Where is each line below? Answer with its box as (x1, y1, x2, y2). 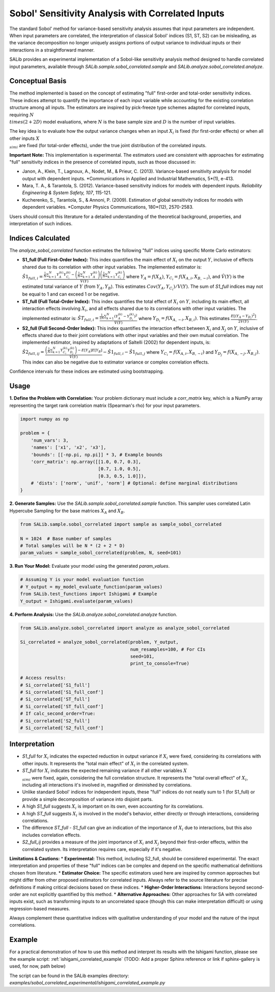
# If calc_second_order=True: (20, 711, 96, 717)
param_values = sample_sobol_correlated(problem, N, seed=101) (20, 550, 182, 556)
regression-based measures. (9, 905, 70, 911)
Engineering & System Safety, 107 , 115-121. (22, 189, 112, 196)
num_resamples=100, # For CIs (130, 646, 206, 652)
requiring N (9, 111, 34, 117)
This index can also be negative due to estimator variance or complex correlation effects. (22, 359, 209, 365)
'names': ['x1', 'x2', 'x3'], (31, 445, 106, 450)
